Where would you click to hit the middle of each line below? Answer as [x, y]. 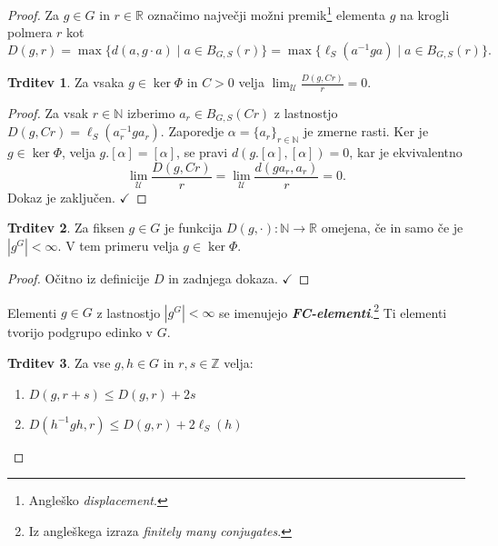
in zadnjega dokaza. [223, 278]
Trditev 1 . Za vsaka [66, 82]
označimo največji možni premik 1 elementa [266, 13]
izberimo [151, 112]
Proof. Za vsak [48, 112]
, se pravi [202, 152]
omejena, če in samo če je [392, 228]
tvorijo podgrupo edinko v [80, 332]
